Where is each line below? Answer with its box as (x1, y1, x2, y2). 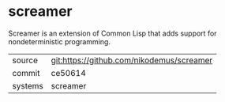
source (12, 55, 38, 66)
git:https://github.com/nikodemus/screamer (51, 55, 213, 66)
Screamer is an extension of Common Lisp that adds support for (8, 28, 217, 38)
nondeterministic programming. (8, 36, 111, 46)
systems (12, 80, 43, 91)
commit (12, 67, 40, 78)
